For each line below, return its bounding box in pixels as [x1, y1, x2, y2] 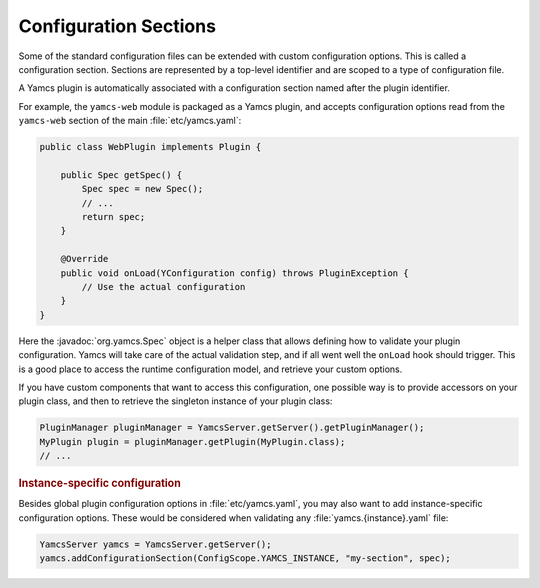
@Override [60, 253, 109, 265]
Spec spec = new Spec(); [81, 183, 204, 195]
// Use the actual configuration [81, 281, 246, 292]
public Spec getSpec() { [60, 169, 183, 180]
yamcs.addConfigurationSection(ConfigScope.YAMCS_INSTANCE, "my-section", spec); [39, 553, 452, 564]
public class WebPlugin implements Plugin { [39, 141, 262, 153]
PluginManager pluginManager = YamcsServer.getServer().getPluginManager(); [39, 422, 425, 434]
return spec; [81, 211, 146, 223]
